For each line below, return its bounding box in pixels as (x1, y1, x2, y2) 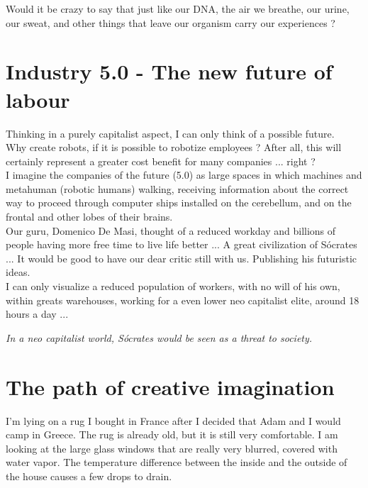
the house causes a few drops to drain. (6, 468, 172, 483)
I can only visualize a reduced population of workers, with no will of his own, (6, 279, 340, 294)
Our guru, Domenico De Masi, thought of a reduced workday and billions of (6, 223, 336, 238)
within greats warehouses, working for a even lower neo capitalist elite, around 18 (6, 292, 359, 307)
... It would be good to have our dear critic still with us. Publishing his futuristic (6, 250, 357, 265)
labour (6, 84, 70, 113)
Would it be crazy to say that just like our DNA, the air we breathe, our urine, (6, 1, 350, 16)
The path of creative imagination (6, 372, 335, 401)
